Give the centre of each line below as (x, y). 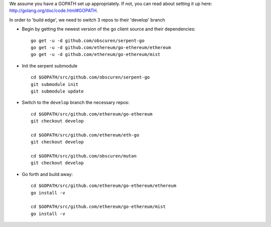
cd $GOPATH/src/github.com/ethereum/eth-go (85, 135)
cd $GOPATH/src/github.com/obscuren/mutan (84, 156)
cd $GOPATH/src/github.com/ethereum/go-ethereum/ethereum (104, 186)
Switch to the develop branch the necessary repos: (76, 102)
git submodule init (55, 84)
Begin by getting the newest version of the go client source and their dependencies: (109, 29)
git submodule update (57, 91)
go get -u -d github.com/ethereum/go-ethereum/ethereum (101, 47)
